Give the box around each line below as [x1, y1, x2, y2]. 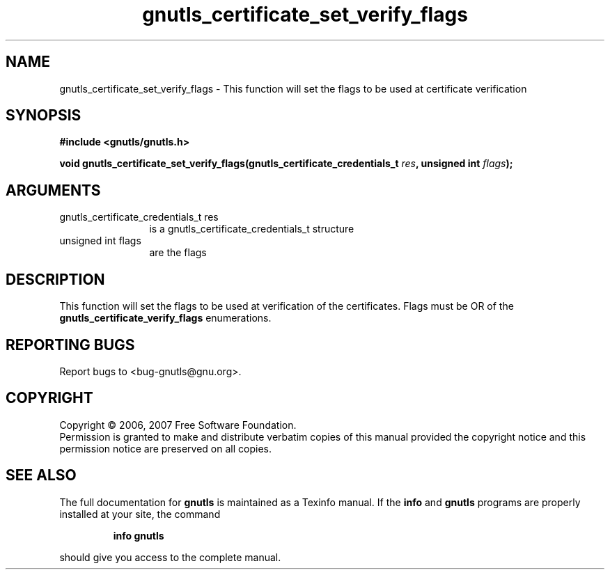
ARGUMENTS [6, 181, 101, 199]
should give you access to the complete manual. [59, 551, 281, 563]
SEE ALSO [6, 466, 77, 485]
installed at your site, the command [59, 507, 221, 520]
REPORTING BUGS [6, 336, 135, 354]
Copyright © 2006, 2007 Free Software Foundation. [59, 418, 297, 431]
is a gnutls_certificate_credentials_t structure [149, 223, 354, 235]
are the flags [149, 246, 207, 259]
